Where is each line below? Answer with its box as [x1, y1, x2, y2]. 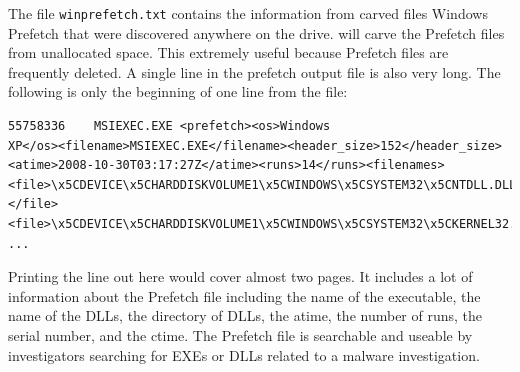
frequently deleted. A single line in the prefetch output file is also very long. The [8, 61, 501, 82]
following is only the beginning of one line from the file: [8, 81, 348, 102]
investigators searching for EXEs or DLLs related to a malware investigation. [8, 344, 480, 365]
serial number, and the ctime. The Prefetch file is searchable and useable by [8, 324, 473, 345]
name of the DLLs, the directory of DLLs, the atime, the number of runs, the [8, 305, 483, 326]
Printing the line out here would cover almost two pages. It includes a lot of [8, 266, 473, 287]
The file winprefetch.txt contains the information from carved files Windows [8, 3, 488, 23]
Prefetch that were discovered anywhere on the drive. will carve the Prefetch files [8, 22, 505, 43]
